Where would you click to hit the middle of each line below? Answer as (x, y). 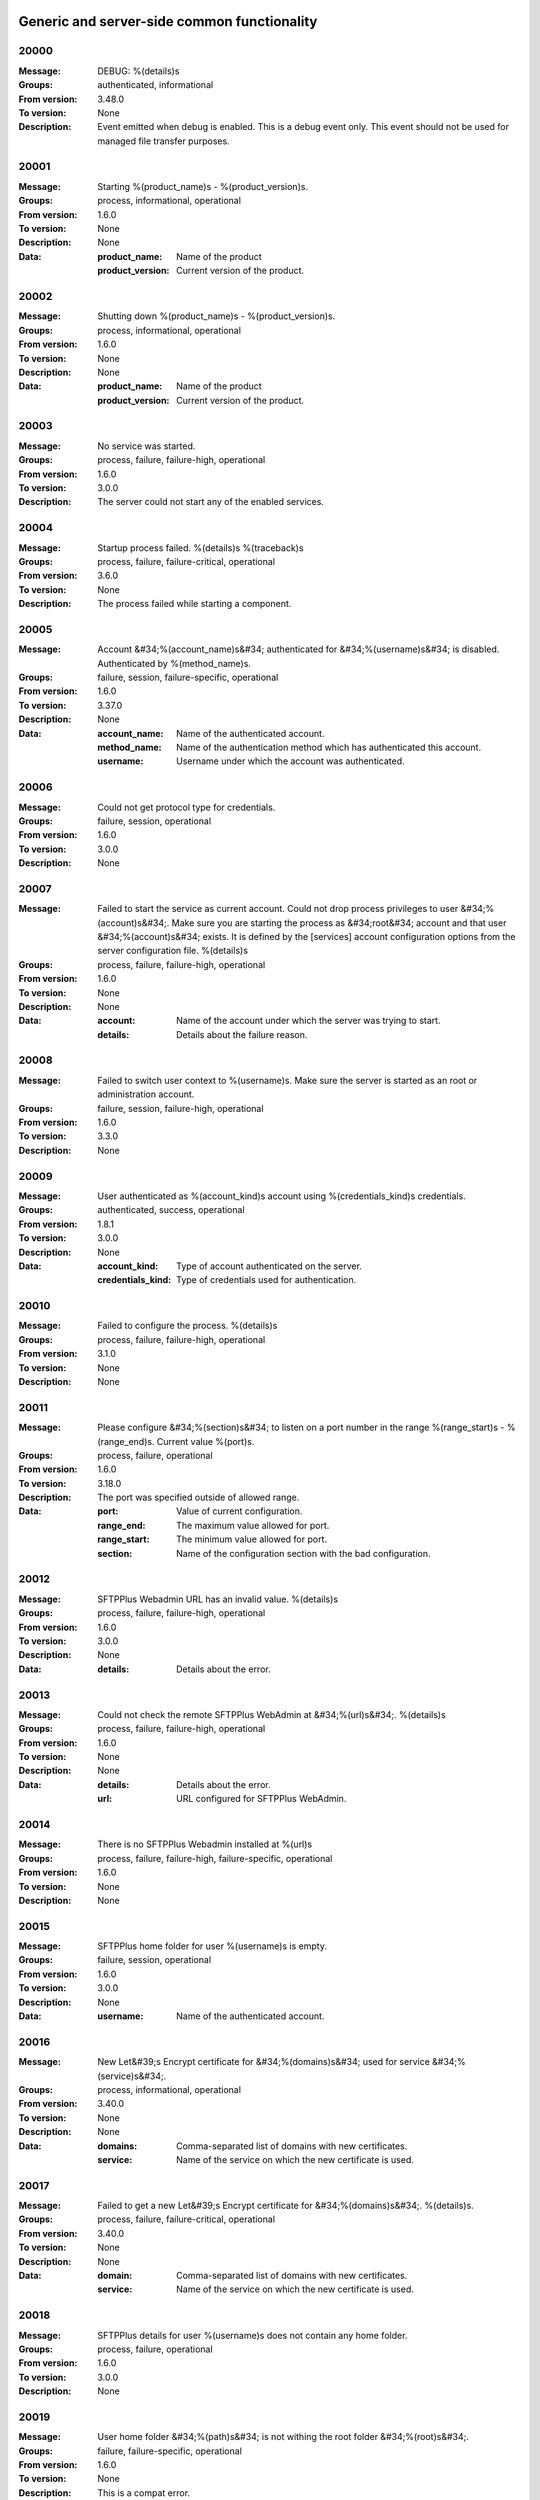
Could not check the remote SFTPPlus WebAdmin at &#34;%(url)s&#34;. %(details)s (272, 1714)
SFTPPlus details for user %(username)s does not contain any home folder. (252, 2335)
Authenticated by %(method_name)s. (174, 663)
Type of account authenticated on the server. (269, 1266)
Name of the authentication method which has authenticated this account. (329, 747)
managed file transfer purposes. (163, 141)
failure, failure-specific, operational (169, 2451)
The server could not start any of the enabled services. (211, 502)
